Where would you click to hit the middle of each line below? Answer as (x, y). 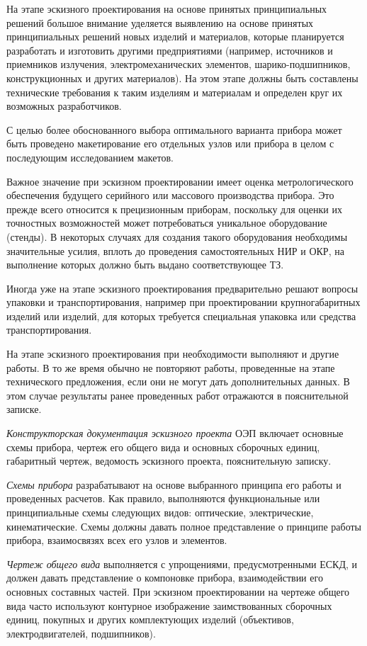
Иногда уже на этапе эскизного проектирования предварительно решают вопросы (182, 288)
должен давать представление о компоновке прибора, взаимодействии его (165, 578)
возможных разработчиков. (64, 106)
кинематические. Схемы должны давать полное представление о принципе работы (184, 526)
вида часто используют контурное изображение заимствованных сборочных (169, 605)
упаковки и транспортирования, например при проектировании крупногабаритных (183, 302)
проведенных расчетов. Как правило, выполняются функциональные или (163, 498)
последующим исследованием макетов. (90, 157)
